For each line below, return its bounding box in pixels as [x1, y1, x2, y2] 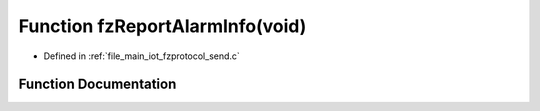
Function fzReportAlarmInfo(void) [18, 15, 307, 37]
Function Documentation [18, 76, 177, 93]
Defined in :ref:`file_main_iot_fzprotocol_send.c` [43, 50, 240, 62]
